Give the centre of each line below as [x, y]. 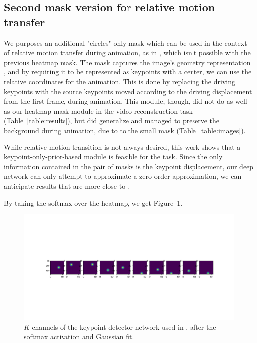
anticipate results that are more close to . [67, 185]
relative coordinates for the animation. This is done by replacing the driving [120, 81]
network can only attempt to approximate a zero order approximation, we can [123, 176]
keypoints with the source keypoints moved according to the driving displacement [128, 91]
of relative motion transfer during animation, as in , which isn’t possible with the [127, 52]
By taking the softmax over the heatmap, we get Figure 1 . [93, 202]
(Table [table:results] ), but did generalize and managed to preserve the [112, 120]
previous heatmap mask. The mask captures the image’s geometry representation [127, 62]
